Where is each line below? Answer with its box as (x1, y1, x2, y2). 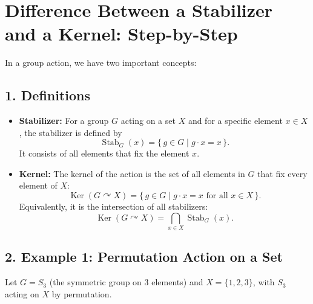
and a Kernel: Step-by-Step (5, 21, 238, 46)
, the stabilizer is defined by (19, 126, 122, 138)
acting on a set (120, 114, 176, 127)
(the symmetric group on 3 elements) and (49, 276, 203, 288)
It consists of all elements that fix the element (19, 147, 189, 160)
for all (206, 192, 228, 201)
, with (252, 276, 275, 288)
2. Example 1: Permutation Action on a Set (5, 247, 283, 266)
